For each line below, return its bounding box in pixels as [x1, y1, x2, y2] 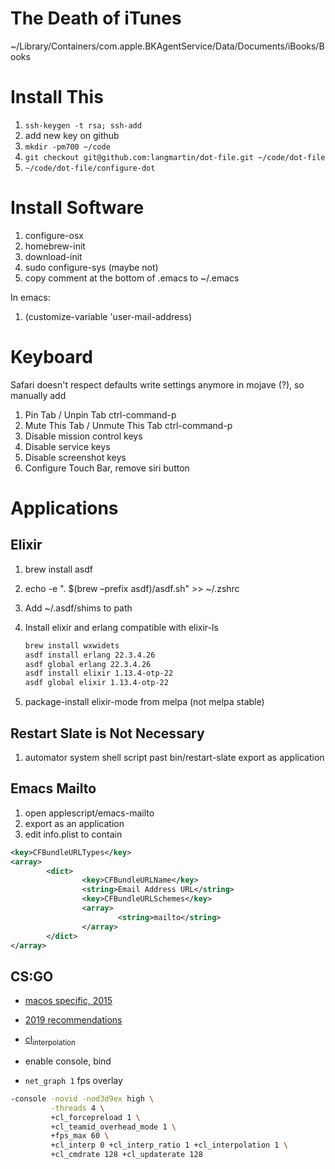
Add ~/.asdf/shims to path [24, 602, 133, 614]
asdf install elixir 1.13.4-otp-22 [24, 668, 174, 679]
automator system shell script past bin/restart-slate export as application [24, 751, 325, 763]
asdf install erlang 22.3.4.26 [24, 650, 156, 660]
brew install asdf [24, 563, 93, 575]
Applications [10, 497, 119, 519]
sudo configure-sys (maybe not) [24, 261, 159, 273]
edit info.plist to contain [24, 828, 123, 840]
